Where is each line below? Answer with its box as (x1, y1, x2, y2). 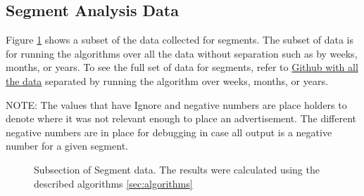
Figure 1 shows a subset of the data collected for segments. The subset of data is (6, 32, 354, 47)
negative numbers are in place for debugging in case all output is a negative (6, 124, 332, 139)
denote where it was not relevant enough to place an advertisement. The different (6, 111, 357, 126)
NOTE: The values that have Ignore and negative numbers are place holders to (6, 97, 347, 112)
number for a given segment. (6, 138, 128, 153)
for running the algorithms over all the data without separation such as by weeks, (6, 46, 358, 60)
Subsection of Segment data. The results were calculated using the (34, 162, 320, 176)
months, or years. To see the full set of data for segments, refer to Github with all (6, 60, 358, 74)
